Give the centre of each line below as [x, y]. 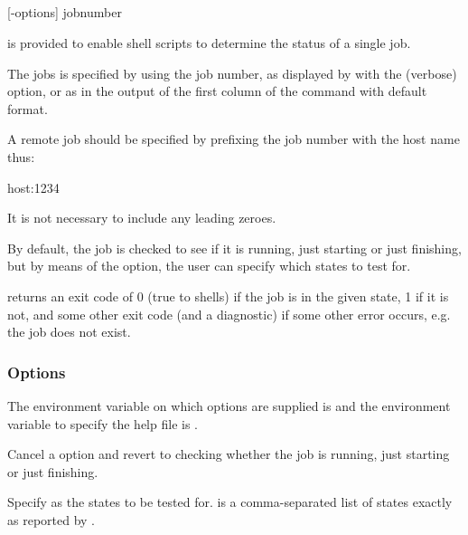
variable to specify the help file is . [103, 423]
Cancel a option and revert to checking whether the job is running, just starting [229, 454]
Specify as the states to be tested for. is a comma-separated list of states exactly [230, 502]
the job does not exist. [69, 332]
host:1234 [33, 187]
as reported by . [51, 519]
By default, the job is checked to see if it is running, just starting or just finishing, [234, 248]
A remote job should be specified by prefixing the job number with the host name [234, 139]
